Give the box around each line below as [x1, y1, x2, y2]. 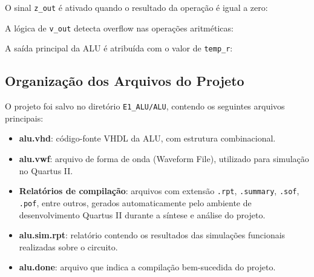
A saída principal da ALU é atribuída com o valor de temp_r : [5, 42, 233, 54]
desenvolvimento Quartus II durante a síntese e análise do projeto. [19, 208, 266, 221]
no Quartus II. [19, 164, 73, 177]
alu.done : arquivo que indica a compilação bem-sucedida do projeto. [19, 261, 276, 273]
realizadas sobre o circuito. [19, 240, 118, 253]
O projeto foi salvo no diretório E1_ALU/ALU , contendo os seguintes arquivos [5, 100, 285, 112]
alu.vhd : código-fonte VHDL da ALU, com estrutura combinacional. [19, 132, 276, 145]
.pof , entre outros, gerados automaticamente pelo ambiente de [19, 196, 252, 209]
